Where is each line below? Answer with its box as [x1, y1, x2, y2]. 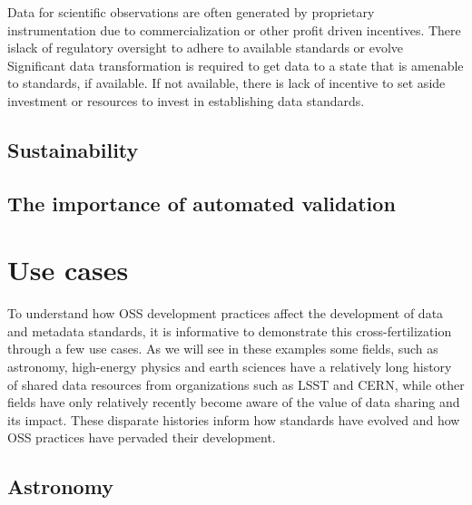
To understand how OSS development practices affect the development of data [7, 304, 444, 323]
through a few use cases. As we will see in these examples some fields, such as [7, 339, 438, 358]
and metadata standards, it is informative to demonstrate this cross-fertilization [7, 321, 452, 340]
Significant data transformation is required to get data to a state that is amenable [7, 55, 464, 74]
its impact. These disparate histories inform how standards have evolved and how [7, 410, 460, 429]
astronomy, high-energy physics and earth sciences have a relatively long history [7, 357, 452, 376]
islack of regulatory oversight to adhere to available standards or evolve [7, 38, 404, 57]
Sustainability [7, 135, 139, 163]
